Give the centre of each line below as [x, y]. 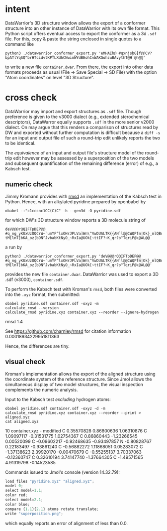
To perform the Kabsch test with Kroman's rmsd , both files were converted [81, 289]
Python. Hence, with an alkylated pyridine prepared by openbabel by [76, 201]
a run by [14, 247]
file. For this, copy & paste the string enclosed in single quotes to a [73, 39]
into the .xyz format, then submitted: [43, 294]
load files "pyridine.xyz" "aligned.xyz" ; [50, 481]
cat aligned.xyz [22, 421]
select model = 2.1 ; [24, 500]
